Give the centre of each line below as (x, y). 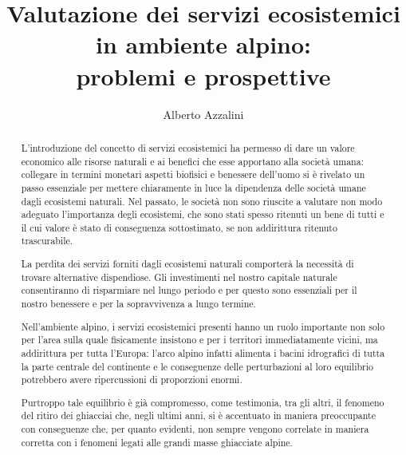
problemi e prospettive (203, 75)
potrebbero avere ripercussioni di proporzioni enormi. (132, 380)
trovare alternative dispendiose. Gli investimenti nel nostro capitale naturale (179, 277)
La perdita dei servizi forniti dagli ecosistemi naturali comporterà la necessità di (187, 264)
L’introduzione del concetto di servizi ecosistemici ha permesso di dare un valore (188, 147)
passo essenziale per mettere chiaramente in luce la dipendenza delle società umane (193, 187)
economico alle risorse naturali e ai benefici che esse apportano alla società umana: (192, 161)
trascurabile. (47, 241)
